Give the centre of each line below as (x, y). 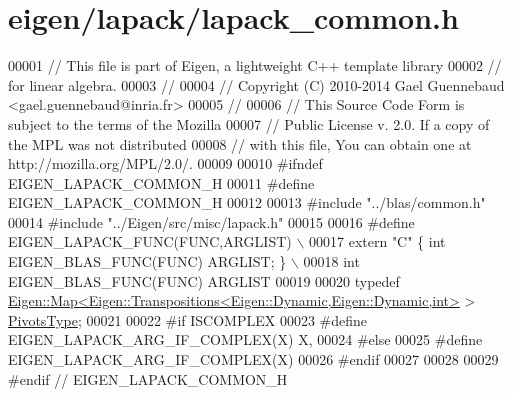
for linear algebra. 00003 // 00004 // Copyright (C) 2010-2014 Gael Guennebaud (256, 84)
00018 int (331, 261)
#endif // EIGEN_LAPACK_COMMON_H (148, 378)
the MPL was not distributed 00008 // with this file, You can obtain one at (240, 143)
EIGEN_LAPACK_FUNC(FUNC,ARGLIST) (150, 241)
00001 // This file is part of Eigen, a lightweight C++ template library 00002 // (255, 65)
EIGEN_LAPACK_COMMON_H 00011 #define (161, 182)
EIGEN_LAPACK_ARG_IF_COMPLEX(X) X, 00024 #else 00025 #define (245, 339)
